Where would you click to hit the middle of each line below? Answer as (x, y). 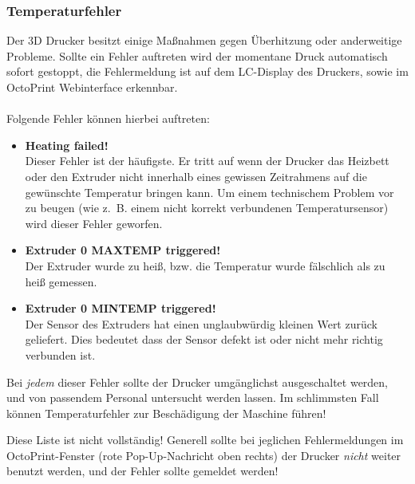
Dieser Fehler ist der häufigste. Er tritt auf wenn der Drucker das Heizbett (207, 161)
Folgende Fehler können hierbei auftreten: (108, 118)
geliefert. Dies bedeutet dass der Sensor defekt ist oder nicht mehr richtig (204, 339)
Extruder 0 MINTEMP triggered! (121, 308)
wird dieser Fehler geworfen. (94, 223)
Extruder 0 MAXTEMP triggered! (123, 250)
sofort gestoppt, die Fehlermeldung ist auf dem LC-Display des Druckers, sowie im (207, 71)
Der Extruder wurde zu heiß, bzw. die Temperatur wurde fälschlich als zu (205, 265)
